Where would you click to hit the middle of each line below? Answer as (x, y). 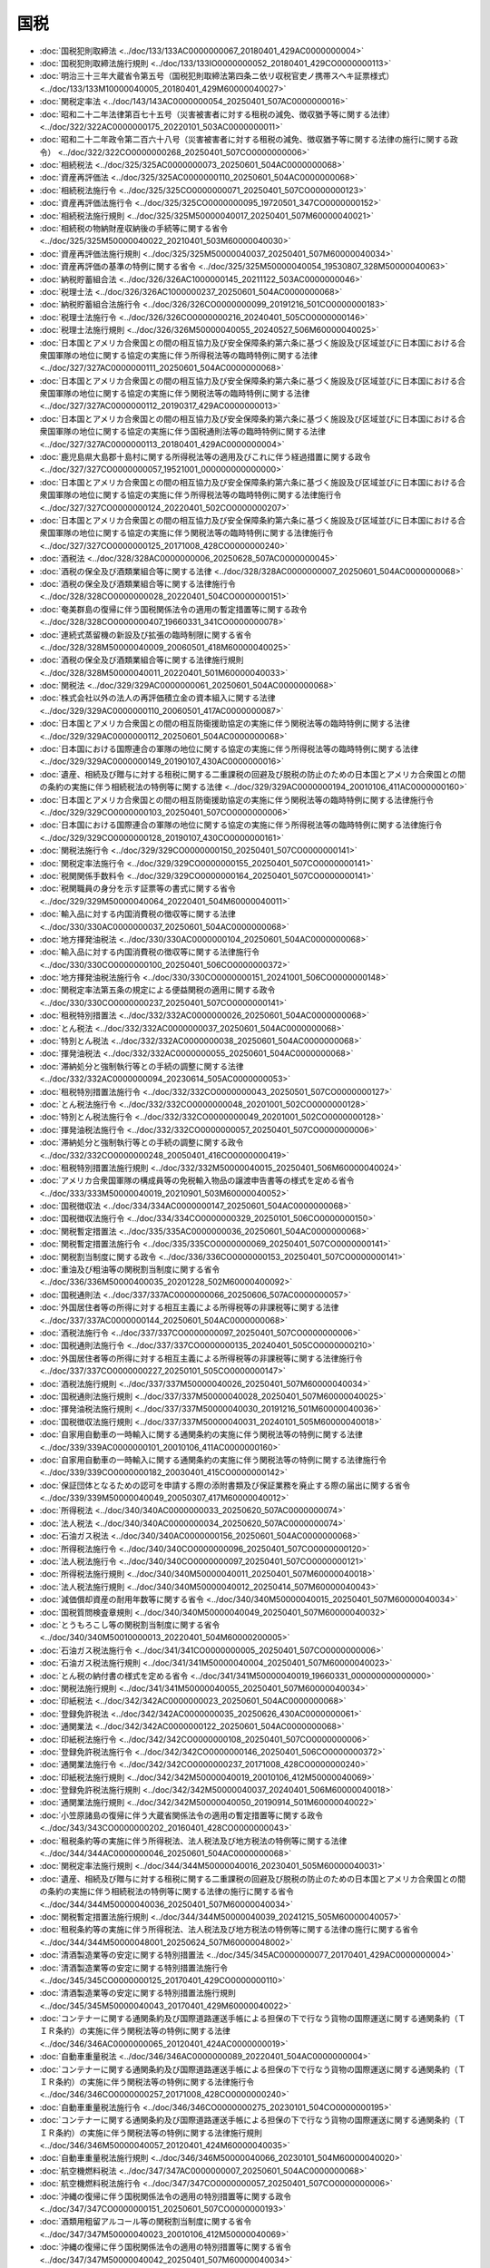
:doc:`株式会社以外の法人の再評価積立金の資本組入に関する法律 (157, 698)
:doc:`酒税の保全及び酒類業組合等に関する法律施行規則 (142, 660)
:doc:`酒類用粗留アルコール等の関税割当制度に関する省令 (146, 2222)
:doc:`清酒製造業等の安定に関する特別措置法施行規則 (137, 1993)
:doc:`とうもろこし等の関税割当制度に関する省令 (130, 1625)
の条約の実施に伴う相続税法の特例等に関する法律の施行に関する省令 (167, 1892)
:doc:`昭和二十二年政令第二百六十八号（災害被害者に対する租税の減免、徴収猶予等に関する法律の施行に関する (245, 140)
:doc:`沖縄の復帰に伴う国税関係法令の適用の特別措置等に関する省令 (166, 2247)
